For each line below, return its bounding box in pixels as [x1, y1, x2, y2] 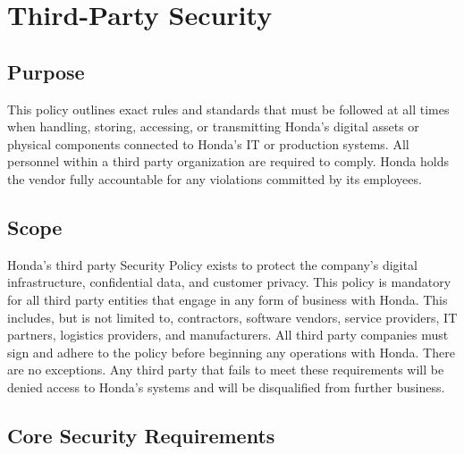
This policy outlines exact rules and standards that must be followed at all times [7, 99, 450, 118]
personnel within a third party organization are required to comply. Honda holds [7, 152, 450, 171]
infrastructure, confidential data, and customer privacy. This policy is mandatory [7, 273, 451, 291]
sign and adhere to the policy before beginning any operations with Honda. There [7, 342, 455, 361]
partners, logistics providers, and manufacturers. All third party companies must [7, 325, 449, 344]
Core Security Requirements [7, 421, 275, 449]
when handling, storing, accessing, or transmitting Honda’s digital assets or [7, 117, 419, 136]
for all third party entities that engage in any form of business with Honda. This [7, 290, 448, 308]
